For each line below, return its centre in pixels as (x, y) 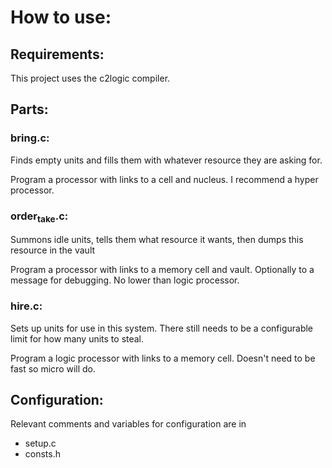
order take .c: (39, 217)
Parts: (29, 109)
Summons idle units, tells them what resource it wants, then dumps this (157, 240)
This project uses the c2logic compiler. (90, 78)
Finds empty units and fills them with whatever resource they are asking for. (166, 160)
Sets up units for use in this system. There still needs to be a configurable (162, 328)
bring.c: (30, 138)
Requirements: (57, 54)
